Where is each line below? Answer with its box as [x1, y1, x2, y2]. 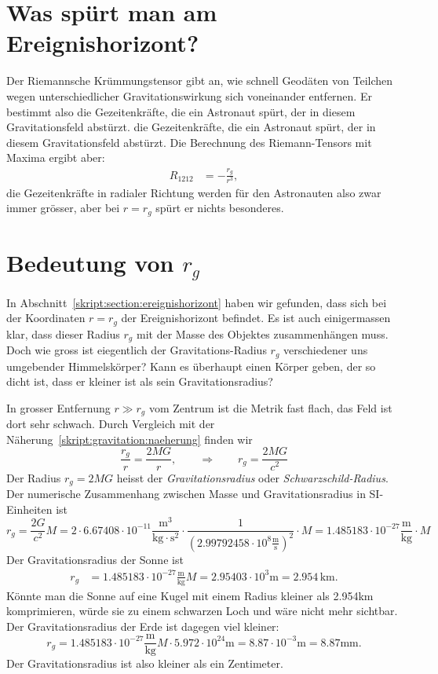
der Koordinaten [6, 310, 86, 326]
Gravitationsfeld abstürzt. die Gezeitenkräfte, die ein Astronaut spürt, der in [6, 119, 376, 135]
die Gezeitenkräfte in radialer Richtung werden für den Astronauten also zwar [6, 184, 381, 200]
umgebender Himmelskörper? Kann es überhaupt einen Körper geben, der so [6, 357, 376, 374]
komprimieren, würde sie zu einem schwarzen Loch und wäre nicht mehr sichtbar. [6, 603, 398, 619]
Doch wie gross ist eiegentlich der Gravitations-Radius [6, 342, 267, 358]
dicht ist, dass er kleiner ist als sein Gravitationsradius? [6, 373, 273, 390]
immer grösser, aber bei [6, 200, 120, 216]
